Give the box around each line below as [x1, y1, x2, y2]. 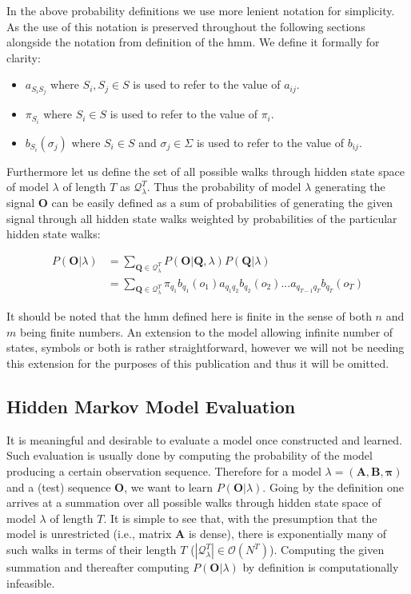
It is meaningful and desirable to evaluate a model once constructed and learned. [6, 431, 403, 448]
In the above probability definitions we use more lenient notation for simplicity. [6, 2, 395, 18]
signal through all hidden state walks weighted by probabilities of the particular [6, 209, 397, 226]
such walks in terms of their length [6, 541, 177, 558]
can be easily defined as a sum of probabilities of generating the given [51, 193, 393, 210]
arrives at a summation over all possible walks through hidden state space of [6, 494, 381, 511]
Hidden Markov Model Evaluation [6, 394, 296, 419]
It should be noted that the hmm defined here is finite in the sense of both [6, 308, 372, 325]
